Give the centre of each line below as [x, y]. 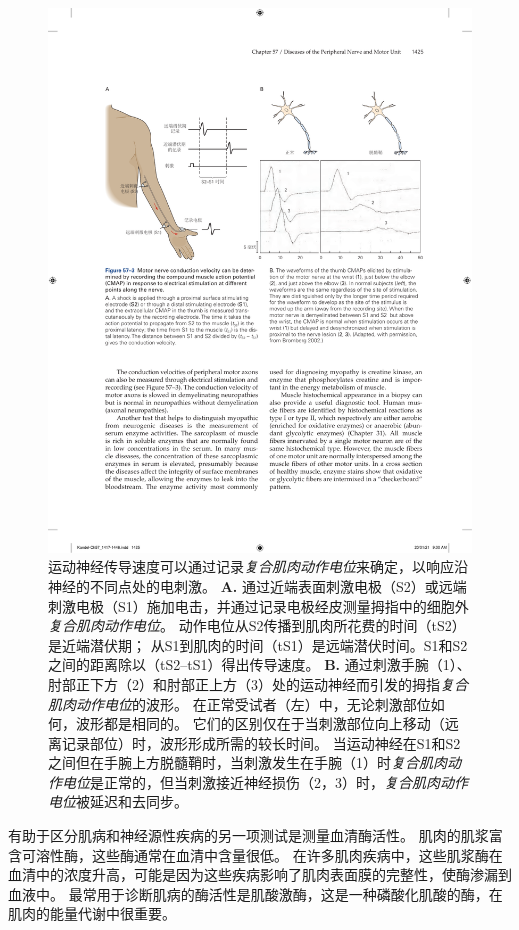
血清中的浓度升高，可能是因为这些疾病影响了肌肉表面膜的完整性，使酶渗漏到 [260, 874]
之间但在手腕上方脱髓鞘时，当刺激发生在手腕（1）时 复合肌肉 [247, 762]
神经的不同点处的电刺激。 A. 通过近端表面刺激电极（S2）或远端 [257, 585]
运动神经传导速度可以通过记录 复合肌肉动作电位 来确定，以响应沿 [258, 566]
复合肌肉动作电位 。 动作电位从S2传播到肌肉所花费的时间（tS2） [257, 625]
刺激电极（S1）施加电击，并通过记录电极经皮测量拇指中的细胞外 [258, 605]
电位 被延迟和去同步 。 [118, 801]
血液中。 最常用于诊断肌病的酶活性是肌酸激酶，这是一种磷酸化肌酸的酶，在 [255, 893]
